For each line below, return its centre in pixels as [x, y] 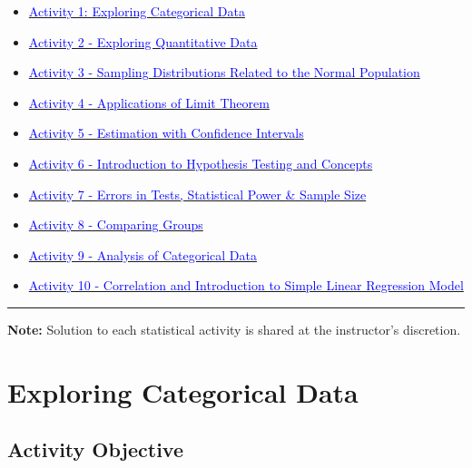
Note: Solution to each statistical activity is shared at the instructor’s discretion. [234, 329]
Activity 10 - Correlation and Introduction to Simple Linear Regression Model [246, 285]
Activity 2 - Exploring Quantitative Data [143, 41]
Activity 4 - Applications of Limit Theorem [149, 102]
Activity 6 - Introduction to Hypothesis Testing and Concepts [201, 163]
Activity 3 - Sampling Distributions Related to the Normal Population [224, 72]
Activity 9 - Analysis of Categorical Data [143, 254]
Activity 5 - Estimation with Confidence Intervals [166, 133]
